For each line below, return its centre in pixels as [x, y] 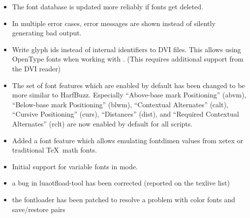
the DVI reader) [36, 68]
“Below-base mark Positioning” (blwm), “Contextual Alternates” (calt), [120, 104]
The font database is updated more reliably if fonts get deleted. [108, 6]
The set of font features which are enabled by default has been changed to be [128, 85]
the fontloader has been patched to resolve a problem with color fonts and [124, 199]
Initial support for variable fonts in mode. [75, 166]
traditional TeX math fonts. [54, 150]
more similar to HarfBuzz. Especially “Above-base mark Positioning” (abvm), [129, 95]
